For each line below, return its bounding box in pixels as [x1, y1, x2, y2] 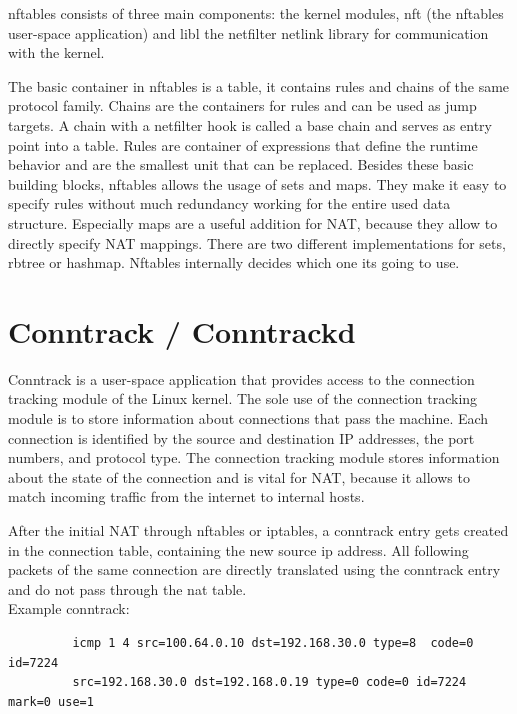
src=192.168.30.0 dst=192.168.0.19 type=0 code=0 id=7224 [72, 675, 467, 690]
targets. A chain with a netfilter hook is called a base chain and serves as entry [8, 114, 492, 135]
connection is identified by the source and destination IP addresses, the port [8, 427, 475, 448]
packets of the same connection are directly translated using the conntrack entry [8, 559, 501, 580]
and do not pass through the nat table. [8, 578, 247, 599]
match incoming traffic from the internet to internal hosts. [8, 486, 365, 507]
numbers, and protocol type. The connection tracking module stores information [8, 447, 500, 468]
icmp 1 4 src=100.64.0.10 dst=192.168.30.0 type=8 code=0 [72, 635, 474, 650]
